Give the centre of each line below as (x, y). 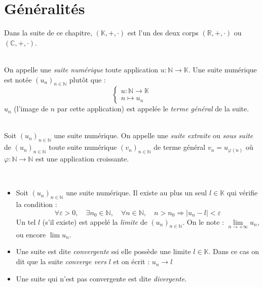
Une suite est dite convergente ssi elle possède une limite (103, 251)
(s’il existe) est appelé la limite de (95, 221)
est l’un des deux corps (163, 33)
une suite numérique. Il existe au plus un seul (137, 193)
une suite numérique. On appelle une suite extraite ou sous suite (154, 135)
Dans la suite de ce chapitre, (48, 33)
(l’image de (31, 109)
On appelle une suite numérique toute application (81, 69)
